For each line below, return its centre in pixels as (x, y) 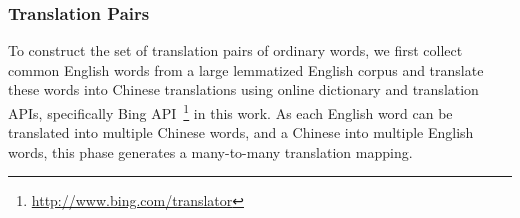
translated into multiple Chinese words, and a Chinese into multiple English (241, 132)
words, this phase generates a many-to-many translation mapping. (210, 151)
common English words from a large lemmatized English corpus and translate (246, 69)
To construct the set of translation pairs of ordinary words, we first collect (235, 50)
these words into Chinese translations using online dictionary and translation (243, 89)
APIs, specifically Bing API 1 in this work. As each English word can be (230, 111)
